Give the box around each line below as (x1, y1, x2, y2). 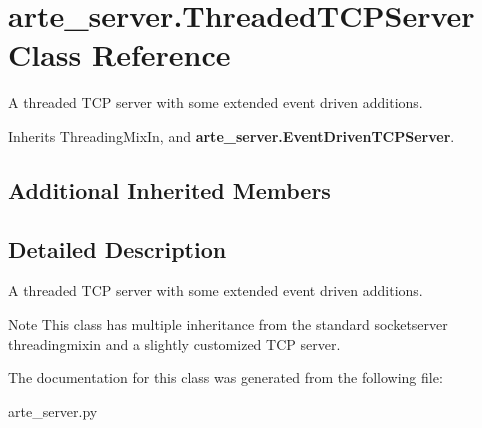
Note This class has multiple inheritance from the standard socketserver (8, 314, 448, 335)
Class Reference (8, 34, 231, 75)
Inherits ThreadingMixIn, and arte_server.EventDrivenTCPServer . (8, 125, 455, 146)
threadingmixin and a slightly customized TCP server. (8, 333, 341, 354)
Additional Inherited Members (8, 174, 331, 205)
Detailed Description (8, 233, 227, 264)
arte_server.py (8, 400, 98, 421)
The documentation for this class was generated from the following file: (8, 367, 443, 388)
